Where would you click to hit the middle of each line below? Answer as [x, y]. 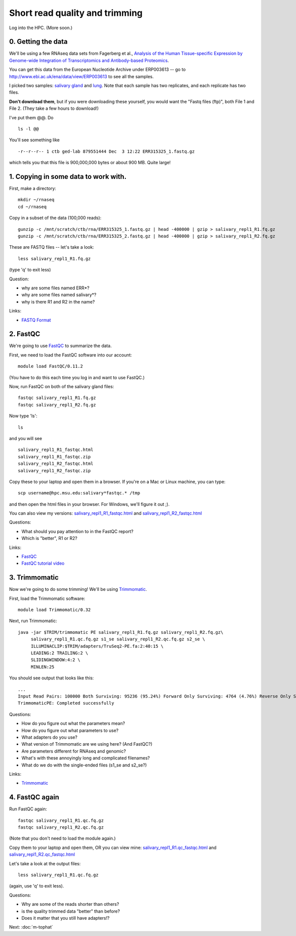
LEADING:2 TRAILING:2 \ [59, 653]
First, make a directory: [33, 188]
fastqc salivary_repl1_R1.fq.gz [57, 398]
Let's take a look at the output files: [45, 863]
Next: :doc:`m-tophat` [31, 927]
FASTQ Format [36, 320]
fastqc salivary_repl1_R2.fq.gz [57, 405]
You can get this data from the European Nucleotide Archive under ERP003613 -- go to [97, 70]
